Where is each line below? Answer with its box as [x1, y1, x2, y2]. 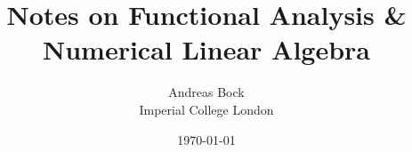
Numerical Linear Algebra [42, 31, 371, 68]
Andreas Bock [168, 83, 245, 101]
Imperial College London [139, 100, 274, 118]
